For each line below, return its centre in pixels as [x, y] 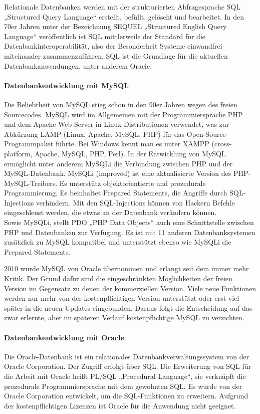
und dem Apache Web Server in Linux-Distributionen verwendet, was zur [117, 124]
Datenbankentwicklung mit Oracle [64, 337]
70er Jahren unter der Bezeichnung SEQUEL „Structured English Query [115, 26]
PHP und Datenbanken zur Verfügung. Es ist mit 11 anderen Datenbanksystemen [130, 232]
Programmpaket [29, 144]
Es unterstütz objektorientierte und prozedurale [133, 183]
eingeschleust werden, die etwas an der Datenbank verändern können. [110, 212]
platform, [18, 153]
